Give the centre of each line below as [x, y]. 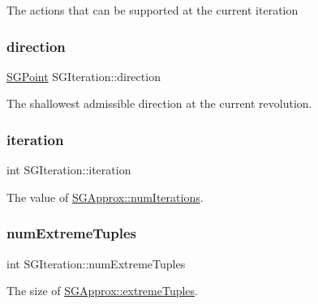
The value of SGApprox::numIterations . [105, 197]
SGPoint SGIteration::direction [84, 76]
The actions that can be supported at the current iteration [153, 10]
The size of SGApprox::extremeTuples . [103, 291]
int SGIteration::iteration [69, 170]
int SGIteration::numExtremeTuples [96, 263]
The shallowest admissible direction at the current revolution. [159, 103]
